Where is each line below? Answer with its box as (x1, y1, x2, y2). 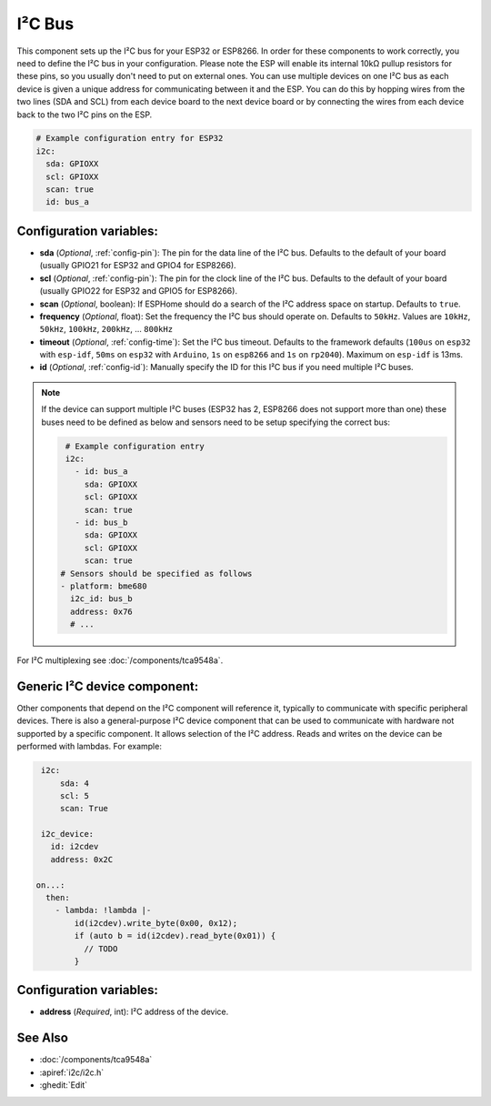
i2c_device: (41, 829, 95, 840)
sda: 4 (59, 778, 90, 789)
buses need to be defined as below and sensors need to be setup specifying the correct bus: (41, 417, 391, 427)
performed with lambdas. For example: (16, 741, 163, 752)
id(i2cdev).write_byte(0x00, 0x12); (74, 918, 238, 928)
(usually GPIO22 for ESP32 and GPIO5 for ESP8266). (39, 286, 238, 297)
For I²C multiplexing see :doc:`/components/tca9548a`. (16, 655, 224, 666)
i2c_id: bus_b (69, 594, 134, 604)
